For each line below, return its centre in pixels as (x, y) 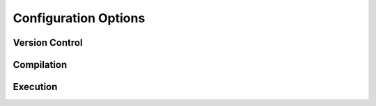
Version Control (48, 43)
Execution (35, 87)
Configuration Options (79, 18)
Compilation (40, 65)
